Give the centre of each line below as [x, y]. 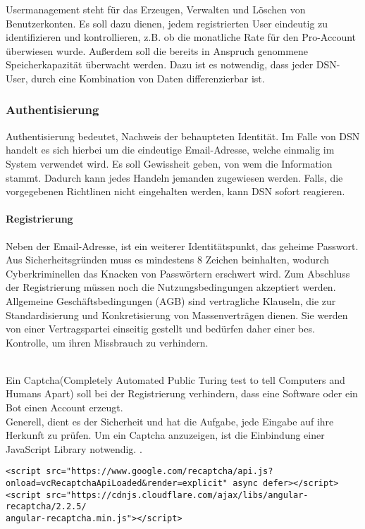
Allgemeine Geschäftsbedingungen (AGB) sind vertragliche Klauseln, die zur [171, 300]
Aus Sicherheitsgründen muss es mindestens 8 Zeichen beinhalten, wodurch [168, 260]
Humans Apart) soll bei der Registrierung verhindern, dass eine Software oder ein [182, 393]
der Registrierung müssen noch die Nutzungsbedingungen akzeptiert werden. [171, 287]
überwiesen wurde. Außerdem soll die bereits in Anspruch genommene [157, 50]
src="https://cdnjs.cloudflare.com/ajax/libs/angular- [177, 495]
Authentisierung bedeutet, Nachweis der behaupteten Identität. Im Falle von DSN [183, 136]
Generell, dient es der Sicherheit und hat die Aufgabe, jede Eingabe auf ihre [170, 421]
